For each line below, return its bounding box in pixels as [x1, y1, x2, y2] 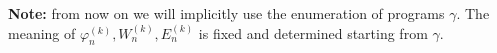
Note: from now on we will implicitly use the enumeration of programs [8, 3, 445, 23]
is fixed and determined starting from [198, 22, 428, 43]
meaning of [8, 22, 76, 43]
